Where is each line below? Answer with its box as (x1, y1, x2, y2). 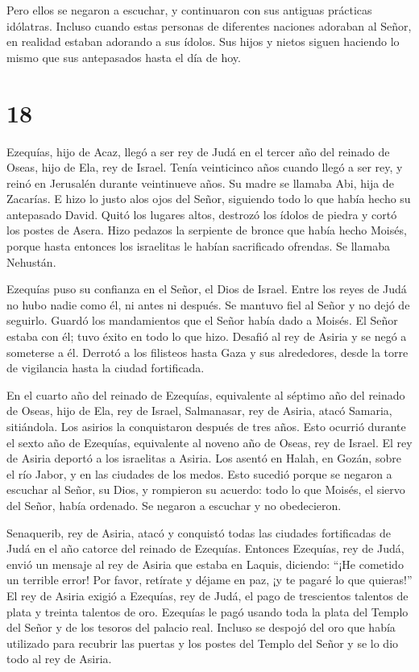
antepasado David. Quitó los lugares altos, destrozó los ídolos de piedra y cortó (6, 205, 397, 222)
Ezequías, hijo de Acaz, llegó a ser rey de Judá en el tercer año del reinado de (6, 143, 390, 160)
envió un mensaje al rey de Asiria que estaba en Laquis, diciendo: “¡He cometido (6, 555, 404, 572)
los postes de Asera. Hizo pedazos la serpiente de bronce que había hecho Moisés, (6, 222, 407, 239)
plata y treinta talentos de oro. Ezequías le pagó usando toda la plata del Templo (6, 603, 409, 620)
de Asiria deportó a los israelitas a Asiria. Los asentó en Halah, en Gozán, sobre (6, 450, 401, 467)
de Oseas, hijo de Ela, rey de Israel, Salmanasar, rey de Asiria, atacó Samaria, (6, 402, 392, 419)
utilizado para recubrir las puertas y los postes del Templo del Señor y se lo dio (6, 634, 399, 651)
